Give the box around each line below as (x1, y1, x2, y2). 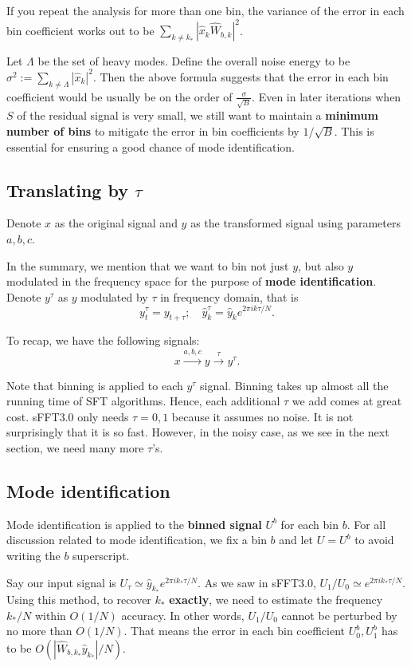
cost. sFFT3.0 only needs (6, 408, 129, 424)
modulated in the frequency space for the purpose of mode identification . (6, 273, 377, 290)
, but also (298, 257, 344, 274)
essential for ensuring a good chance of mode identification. (6, 138, 295, 155)
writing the (6, 547, 61, 564)
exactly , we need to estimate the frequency (169, 591, 383, 608)
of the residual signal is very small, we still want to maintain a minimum (17, 107, 378, 124)
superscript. (72, 547, 130, 564)
